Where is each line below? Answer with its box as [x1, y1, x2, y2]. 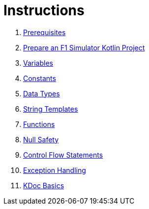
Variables [23, 58, 53, 67]
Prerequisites [23, 28, 66, 37]
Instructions [3, 2, 85, 19]
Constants [23, 74, 56, 83]
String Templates [23, 104, 78, 113]
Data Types [23, 89, 60, 98]
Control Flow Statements [23, 150, 103, 159]
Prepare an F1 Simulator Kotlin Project [23, 43, 145, 52]
